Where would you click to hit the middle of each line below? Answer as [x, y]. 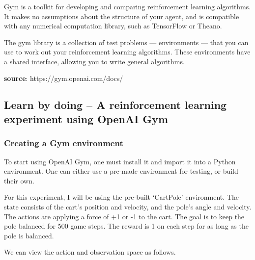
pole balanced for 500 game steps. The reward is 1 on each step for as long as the [126, 226]
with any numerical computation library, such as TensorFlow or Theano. [113, 26]
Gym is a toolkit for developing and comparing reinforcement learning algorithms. [127, 6]
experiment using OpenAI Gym [86, 118]
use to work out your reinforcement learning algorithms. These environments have [127, 52]
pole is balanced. [29, 235]
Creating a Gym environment [64, 143]
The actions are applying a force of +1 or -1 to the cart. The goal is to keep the [124, 216]
